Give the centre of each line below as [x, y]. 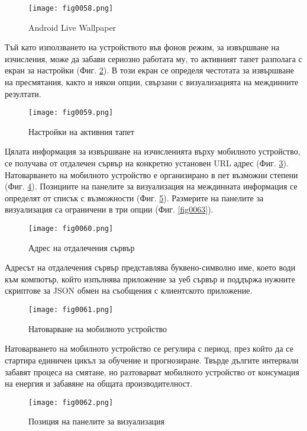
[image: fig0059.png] [71, 113]
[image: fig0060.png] [71, 229]
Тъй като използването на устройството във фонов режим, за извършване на [142, 47]
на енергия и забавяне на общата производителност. [99, 383]
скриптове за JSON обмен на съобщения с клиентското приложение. [129, 290]
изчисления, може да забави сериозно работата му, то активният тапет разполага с [153, 58]
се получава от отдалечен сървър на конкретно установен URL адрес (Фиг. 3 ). [147, 163]
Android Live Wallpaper [72, 27]
